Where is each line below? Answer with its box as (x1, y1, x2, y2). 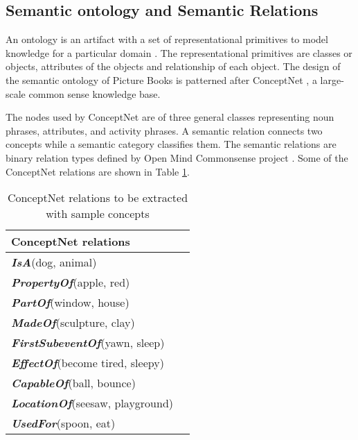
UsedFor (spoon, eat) (11, 415, 116, 432)
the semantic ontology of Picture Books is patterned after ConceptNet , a (6, 72, 317, 87)
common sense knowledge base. (28, 86, 161, 101)
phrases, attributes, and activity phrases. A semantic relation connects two (6, 123, 323, 137)
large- (320, 72, 344, 87)
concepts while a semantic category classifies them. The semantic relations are (6, 137, 337, 151)
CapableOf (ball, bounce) (11, 375, 136, 391)
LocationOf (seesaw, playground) (11, 395, 174, 412)
